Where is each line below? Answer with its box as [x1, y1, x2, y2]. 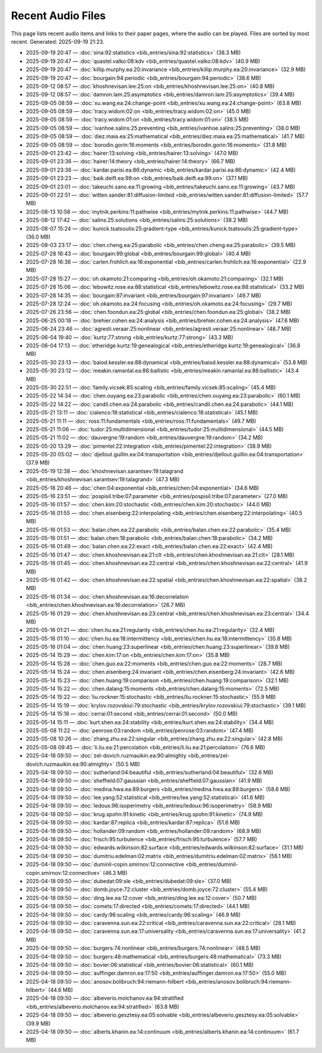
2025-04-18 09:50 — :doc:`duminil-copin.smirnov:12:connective [26, 861, 184, 868]
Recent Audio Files [11, 9, 106, 22]
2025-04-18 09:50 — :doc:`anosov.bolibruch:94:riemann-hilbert [26, 978, 184, 985]
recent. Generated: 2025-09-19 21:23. [11, 38, 104, 45]
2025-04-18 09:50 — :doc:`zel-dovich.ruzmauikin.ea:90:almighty [26, 752, 187, 759]
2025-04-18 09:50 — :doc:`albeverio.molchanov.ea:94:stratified [26, 994, 184, 1002]
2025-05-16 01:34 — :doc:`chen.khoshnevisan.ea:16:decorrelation [26, 593, 189, 600]
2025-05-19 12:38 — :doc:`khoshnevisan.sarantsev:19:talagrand [26, 467, 184, 475]
